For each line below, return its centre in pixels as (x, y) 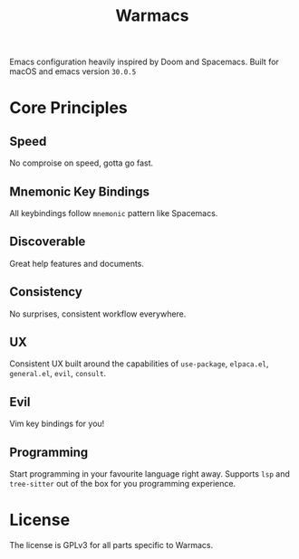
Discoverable (48, 242)
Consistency (46, 292)
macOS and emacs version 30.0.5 (73, 71)
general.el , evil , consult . (58, 374)
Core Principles (69, 108)
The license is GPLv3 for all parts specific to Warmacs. (111, 545)
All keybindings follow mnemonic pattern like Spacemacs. (114, 213)
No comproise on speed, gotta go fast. (82, 163)
